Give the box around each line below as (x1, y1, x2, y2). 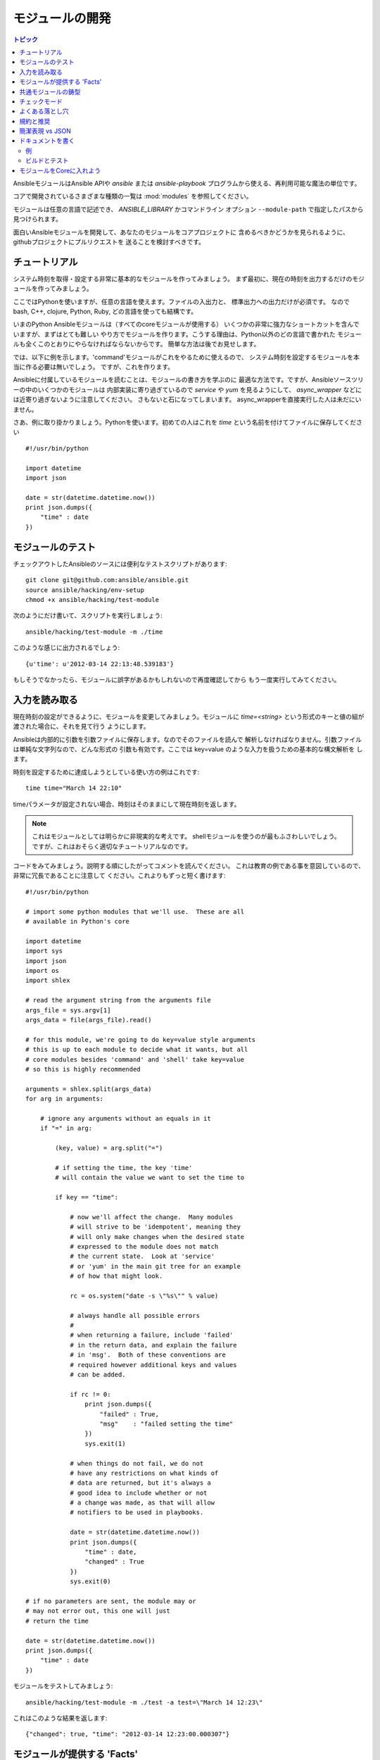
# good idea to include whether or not (70, 1489, 208, 1497)
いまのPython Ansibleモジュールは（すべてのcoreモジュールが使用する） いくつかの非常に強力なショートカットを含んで (13, 320, 360, 329)
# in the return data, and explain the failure (70, 1341, 237, 1349)
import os (25, 967, 59, 974)
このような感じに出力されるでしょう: (13, 643, 120, 652)
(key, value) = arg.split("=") (55, 1144, 163, 1152)
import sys (25, 947, 63, 955)
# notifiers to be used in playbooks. (70, 1509, 204, 1516)
